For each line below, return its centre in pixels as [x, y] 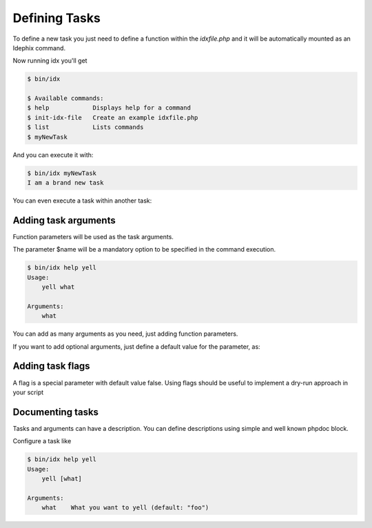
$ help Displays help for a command [109, 108]
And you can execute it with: [53, 154]
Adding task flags [51, 366]
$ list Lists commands [85, 127]
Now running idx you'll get [50, 61]
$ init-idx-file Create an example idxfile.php [113, 118]
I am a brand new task [65, 183]
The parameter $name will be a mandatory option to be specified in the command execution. [144, 250]
